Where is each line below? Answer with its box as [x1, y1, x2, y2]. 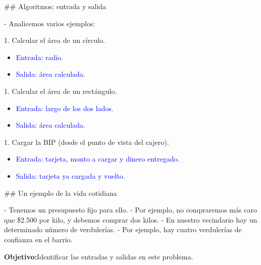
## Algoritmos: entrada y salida [4, 1, 107, 11]
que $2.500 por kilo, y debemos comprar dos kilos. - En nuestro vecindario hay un [4, 214, 257, 225]
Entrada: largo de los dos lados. [16, 102, 114, 113]
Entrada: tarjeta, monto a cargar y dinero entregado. [16, 153, 180, 164]
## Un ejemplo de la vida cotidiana [4, 187, 117, 198]
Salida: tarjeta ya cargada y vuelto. [16, 170, 125, 181]
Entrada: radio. [16, 51, 64, 62]
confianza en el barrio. [4, 234, 73, 244]
